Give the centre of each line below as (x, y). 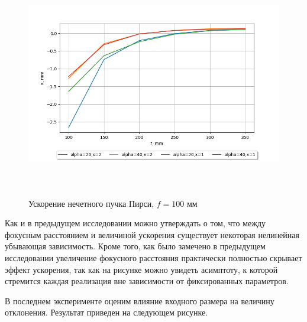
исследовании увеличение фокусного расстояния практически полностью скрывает (153, 257)
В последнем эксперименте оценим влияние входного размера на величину (140, 300)
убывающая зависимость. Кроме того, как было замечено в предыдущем (135, 246)
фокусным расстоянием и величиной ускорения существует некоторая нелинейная (152, 234)
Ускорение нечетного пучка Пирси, (91, 203)
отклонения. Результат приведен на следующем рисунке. (106, 312)
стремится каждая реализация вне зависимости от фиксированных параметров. (147, 281)
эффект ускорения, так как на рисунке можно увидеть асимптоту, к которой (141, 269)
